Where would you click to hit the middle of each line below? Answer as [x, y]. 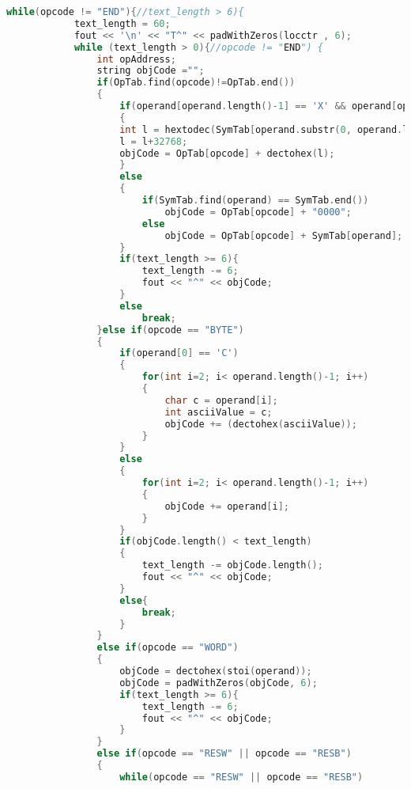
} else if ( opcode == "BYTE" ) [170, 330]
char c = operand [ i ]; [221, 400]
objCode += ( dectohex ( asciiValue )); [261, 424]
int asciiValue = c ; [219, 412]
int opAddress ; [136, 59]
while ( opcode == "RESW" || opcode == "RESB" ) [241, 777]
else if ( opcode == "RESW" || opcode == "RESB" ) [224, 754]
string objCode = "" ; [151, 71]
